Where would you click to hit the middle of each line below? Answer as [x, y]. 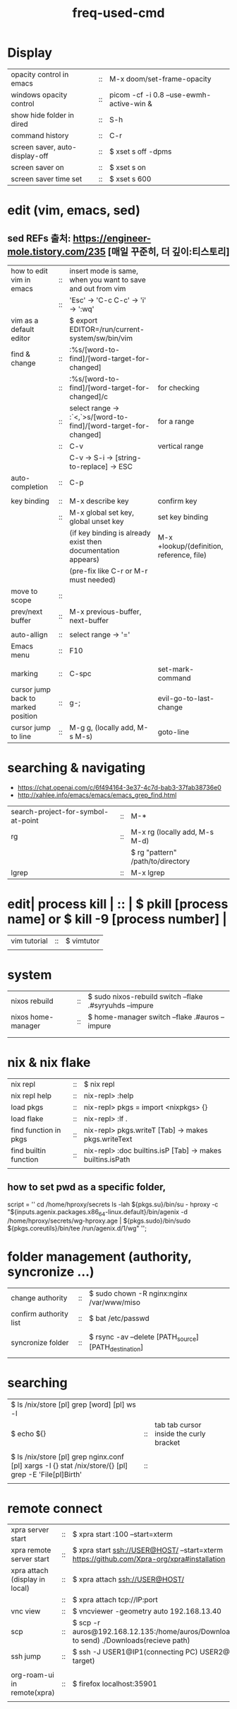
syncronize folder [40, 1343]
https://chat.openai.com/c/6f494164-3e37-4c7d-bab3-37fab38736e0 [120, 787]
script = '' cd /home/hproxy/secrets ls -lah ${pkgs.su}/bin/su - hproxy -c [113, 1204]
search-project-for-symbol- [60, 811]
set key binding [183, 517]
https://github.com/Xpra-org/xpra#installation [149, 1559]
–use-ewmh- [188, 95]
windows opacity [39, 95]
